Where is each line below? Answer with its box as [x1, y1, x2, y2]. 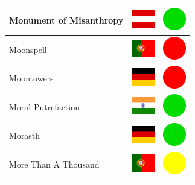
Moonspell [9, 43, 47, 55]
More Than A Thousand [9, 158, 100, 171]
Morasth [9, 129, 40, 142]
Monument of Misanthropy [9, 13, 124, 26]
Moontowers [9, 72, 54, 84]
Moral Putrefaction [9, 100, 80, 113]
